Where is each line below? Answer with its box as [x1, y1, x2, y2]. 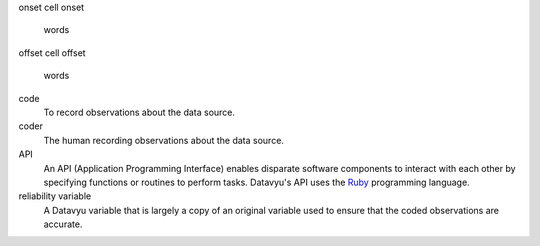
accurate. [43, 218, 83, 230]
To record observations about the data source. [43, 106, 235, 118]
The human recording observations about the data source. [43, 134, 285, 146]
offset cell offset [18, 46, 86, 59]
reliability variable [18, 190, 92, 202]
